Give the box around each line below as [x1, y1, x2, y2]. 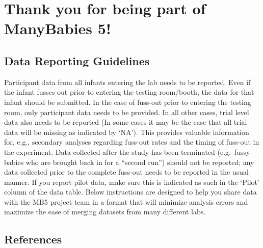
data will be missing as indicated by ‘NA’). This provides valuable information [4, 126, 249, 137]
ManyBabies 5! [4, 18, 111, 39]
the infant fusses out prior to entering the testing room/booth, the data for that [4, 87, 254, 97]
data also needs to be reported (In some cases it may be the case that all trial [4, 117, 247, 127]
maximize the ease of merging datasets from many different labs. [4, 206, 206, 217]
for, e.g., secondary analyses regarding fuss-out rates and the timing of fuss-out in [4, 136, 259, 147]
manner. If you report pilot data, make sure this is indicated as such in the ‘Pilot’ [4, 176, 259, 187]
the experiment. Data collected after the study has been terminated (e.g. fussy [4, 146, 250, 157]
